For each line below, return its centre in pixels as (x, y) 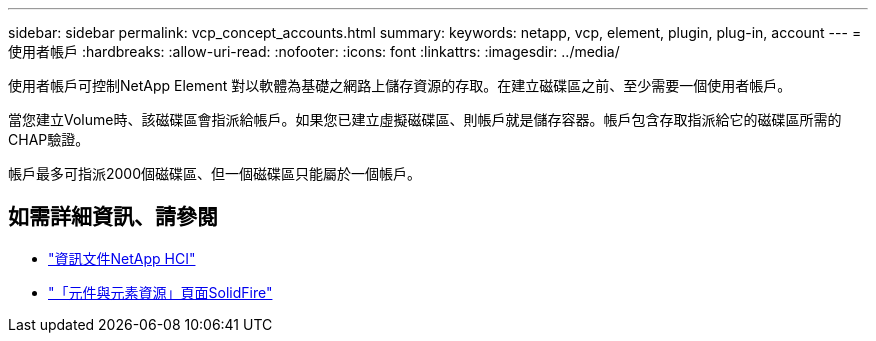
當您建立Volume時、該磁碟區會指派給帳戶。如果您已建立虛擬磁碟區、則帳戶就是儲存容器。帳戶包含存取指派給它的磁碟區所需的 (425, 119)
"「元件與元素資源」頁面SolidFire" (160, 292)
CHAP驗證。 (49, 139)
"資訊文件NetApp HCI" (122, 258)
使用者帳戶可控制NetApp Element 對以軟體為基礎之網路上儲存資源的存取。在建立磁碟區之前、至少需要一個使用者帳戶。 (400, 85)
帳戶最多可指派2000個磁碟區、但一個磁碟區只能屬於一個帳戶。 (215, 173)
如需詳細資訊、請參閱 (113, 217)
